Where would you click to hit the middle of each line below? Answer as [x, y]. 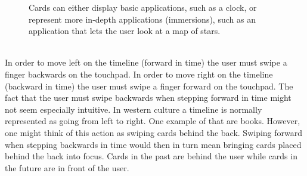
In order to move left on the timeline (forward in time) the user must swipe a [146, 62]
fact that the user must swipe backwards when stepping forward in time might [148, 98]
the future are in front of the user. [67, 167]
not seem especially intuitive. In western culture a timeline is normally [134, 109]
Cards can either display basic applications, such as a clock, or [143, 7]
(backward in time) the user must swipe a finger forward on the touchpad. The [149, 86]
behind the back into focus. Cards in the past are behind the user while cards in [151, 156]
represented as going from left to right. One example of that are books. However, [153, 121]
